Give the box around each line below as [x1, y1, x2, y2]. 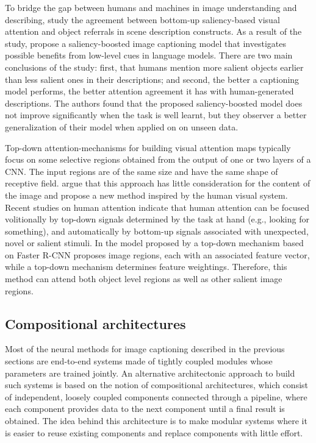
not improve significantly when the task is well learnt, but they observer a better [5, 108, 307, 121]
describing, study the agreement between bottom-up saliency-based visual [5, 13, 280, 26]
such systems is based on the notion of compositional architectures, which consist [5, 378, 309, 391]
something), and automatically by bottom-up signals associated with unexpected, [5, 224, 309, 237]
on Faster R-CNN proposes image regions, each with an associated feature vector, [5, 248, 310, 261]
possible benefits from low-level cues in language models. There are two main [5, 49, 293, 62]
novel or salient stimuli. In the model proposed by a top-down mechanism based [5, 236, 304, 249]
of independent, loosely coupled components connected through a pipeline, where [5, 390, 307, 403]
